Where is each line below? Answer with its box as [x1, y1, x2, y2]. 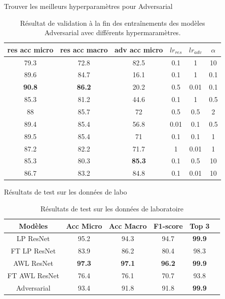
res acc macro [60, 44, 108, 54]
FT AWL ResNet [7, 270, 59, 280]
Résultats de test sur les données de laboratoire [40, 203, 184, 213]
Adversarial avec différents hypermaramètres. [44, 27, 181, 38]
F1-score [153, 220, 183, 231]
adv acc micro [114, 44, 163, 54]
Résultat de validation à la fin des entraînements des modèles [20, 17, 205, 28]
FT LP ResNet [10, 246, 56, 256]
